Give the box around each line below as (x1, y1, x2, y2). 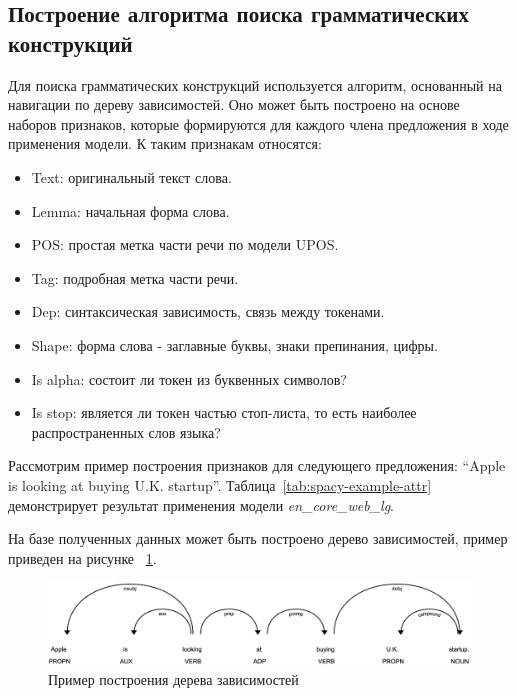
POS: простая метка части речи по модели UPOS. (31, 234, 339, 255)
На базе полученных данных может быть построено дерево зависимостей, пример (8, 528, 508, 549)
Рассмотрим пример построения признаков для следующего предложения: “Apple (8, 455, 506, 476)
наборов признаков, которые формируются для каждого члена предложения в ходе (8, 113, 509, 134)
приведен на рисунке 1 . (8, 547, 157, 568)
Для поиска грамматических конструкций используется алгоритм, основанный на (8, 74, 502, 95)
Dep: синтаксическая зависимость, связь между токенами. (31, 301, 385, 322)
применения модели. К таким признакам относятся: (8, 133, 322, 154)
